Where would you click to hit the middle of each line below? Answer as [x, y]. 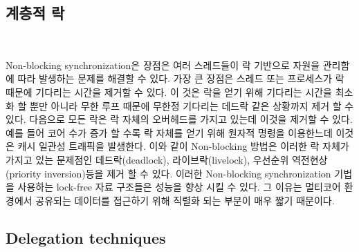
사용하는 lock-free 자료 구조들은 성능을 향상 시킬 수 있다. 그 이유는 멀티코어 [179, 187]
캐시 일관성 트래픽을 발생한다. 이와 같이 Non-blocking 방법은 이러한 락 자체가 [183, 146]
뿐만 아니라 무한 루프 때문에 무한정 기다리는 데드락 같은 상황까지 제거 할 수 [192, 105]
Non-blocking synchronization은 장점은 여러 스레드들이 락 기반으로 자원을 [163, 65]
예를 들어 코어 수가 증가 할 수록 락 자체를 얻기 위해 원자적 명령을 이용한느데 [169, 132]
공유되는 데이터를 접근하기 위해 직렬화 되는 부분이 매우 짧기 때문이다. [185, 200]
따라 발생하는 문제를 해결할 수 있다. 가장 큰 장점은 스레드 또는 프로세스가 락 [181, 78]
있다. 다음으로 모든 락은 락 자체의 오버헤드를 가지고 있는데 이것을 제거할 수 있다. [179, 119]
